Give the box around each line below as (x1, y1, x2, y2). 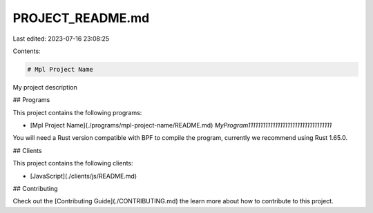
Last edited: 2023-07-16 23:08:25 (12, 34, 110, 43)
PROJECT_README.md (12, 10, 150, 26)
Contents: (12, 47, 41, 55)
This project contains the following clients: (12, 159, 134, 168)
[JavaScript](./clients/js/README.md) (30, 172, 137, 180)
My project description (12, 83, 77, 91)
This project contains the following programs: (12, 108, 142, 116)
